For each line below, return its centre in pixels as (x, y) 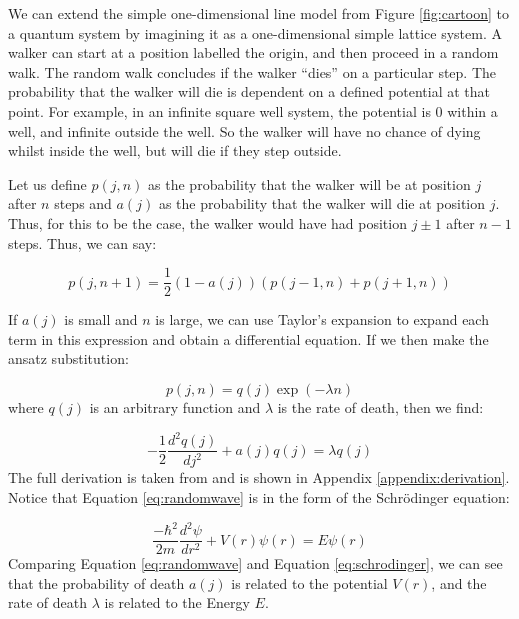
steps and (83, 203)
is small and (101, 319)
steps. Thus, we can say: (82, 242)
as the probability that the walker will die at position (322, 203)
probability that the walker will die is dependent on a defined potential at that (249, 91)
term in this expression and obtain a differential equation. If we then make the (248, 338)
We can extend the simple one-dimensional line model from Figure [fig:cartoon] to (258, 13)
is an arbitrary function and (175, 406)
